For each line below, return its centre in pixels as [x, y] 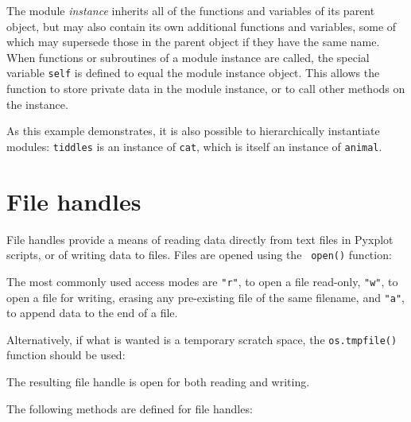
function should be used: [66, 355]
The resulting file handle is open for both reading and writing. [158, 381]
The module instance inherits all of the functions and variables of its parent [191, 10]
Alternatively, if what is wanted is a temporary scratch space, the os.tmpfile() [202, 339]
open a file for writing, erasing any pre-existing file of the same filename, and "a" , [205, 297]
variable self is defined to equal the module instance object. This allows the [193, 73]
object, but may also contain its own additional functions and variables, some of [202, 26]
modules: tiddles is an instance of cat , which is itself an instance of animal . [194, 146]
